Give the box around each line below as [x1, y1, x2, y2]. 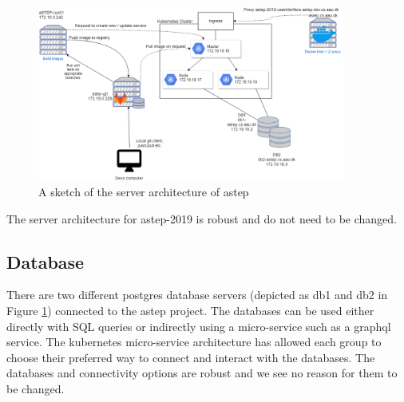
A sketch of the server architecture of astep [38, 183, 249, 199]
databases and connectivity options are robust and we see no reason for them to [6, 365, 398, 381]
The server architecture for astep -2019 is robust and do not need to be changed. [6, 210, 397, 227]
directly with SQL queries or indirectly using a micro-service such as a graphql [6, 317, 391, 334]
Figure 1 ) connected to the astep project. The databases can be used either [6, 301, 374, 318]
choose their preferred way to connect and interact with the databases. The [6, 349, 375, 365]
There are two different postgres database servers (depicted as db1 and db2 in [6, 286, 388, 303]
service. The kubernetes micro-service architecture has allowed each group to [6, 333, 382, 350]
